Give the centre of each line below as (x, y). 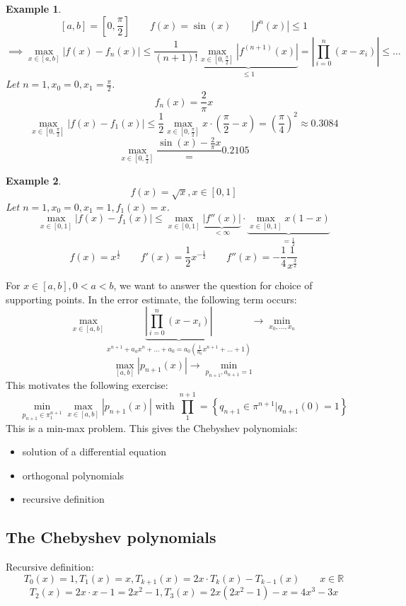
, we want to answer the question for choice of (213, 285)
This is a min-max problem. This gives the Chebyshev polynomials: (152, 427)
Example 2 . (34, 180)
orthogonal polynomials (73, 475)
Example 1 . (34, 8)
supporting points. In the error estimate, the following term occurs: (151, 299)
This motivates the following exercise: (87, 384)
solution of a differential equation (94, 451)
